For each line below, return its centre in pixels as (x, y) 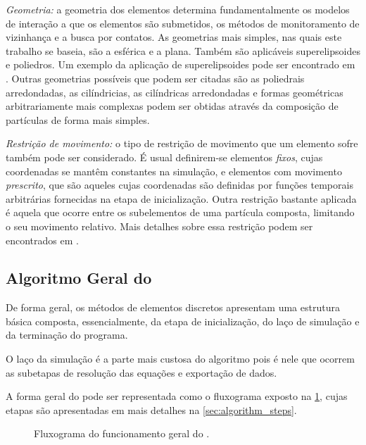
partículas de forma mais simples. (78, 119)
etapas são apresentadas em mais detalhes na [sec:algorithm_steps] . (151, 409)
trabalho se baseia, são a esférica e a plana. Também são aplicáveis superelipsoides (183, 50)
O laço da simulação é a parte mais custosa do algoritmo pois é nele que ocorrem (180, 359)
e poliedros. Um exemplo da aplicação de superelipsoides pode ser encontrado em (181, 64)
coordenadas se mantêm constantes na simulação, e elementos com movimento (174, 171)
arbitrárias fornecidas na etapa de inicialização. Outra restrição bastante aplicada (181, 198)
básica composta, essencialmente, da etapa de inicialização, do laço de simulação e (183, 321)
